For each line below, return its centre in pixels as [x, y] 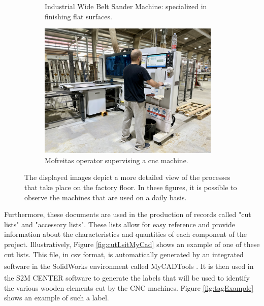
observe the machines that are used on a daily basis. [106, 197]
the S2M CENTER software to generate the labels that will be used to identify [127, 278]
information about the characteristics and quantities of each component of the [125, 234]
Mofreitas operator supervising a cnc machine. [117, 160]
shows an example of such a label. [57, 298]
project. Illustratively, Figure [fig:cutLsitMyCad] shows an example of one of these [132, 244]
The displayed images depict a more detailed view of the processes [127, 177]
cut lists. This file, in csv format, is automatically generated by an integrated [124, 254]
